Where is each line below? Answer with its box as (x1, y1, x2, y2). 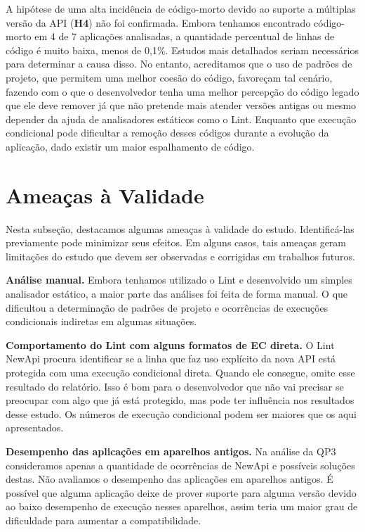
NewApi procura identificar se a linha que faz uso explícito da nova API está (6, 351, 336, 366)
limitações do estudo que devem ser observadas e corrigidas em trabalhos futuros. (6, 248, 355, 263)
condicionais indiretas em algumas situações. (6, 314, 197, 329)
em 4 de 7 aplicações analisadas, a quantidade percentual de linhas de (34, 29, 335, 44)
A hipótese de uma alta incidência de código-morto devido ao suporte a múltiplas (6, 1, 356, 15)
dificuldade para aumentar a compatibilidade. (6, 512, 201, 527)
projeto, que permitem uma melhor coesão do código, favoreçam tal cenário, (6, 70, 333, 84)
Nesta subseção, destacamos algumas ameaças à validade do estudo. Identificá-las (6, 221, 354, 236)
